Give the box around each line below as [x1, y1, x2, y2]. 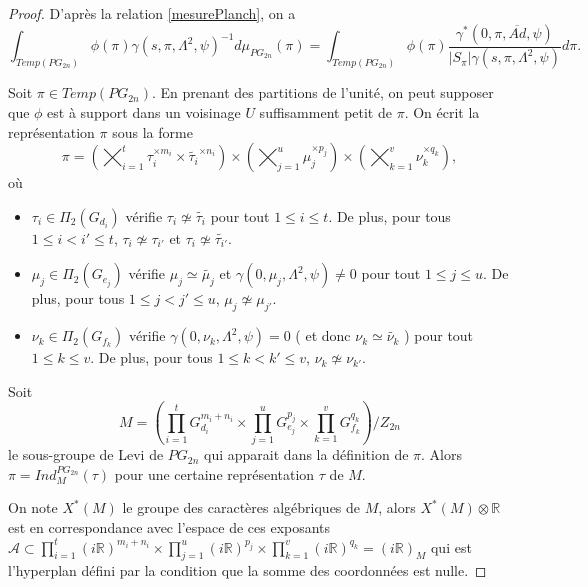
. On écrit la [404, 102, 480, 123]
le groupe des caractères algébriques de [122, 497, 361, 518]
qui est [430, 536, 472, 557]
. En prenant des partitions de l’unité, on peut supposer [152, 82, 494, 103]
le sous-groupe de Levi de [8, 444, 164, 465]
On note [8, 497, 58, 518]
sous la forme [112, 121, 193, 142]
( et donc [295, 325, 351, 346]
